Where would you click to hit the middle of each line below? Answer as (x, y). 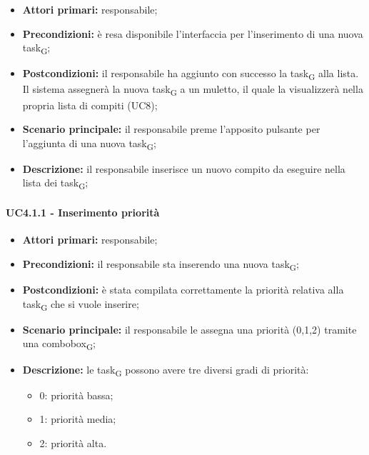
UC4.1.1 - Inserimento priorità (83, 212)
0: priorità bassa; (76, 395)
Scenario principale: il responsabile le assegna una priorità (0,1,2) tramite (189, 329)
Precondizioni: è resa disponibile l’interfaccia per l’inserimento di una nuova (193, 33)
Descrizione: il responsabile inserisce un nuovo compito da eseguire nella (184, 168)
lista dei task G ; (55, 184)
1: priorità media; (78, 419)
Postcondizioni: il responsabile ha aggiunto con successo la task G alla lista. (191, 74)
